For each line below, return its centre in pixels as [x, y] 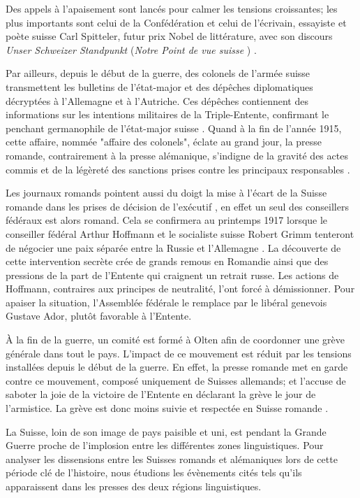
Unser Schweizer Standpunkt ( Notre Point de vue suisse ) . [131, 49]
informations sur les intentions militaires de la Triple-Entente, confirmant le [167, 114]
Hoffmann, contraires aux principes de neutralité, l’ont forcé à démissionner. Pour [180, 289]
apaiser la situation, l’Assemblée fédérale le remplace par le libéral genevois [166, 302]
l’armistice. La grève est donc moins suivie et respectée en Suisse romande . [167, 408]
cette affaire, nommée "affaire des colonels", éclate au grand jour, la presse [164, 142]
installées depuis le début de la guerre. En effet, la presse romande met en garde [177, 367]
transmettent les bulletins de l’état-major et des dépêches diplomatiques [159, 86]
